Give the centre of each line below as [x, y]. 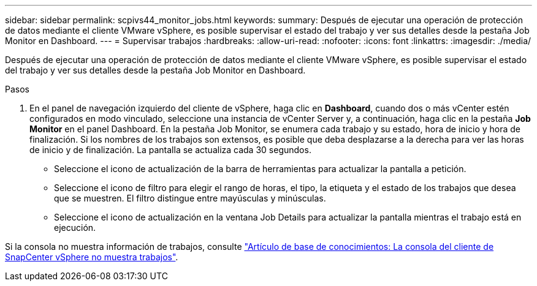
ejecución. [75, 228]
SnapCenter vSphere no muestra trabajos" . [92, 257]
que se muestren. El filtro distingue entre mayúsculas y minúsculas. [190, 198]
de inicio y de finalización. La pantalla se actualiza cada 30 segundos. [170, 150]
